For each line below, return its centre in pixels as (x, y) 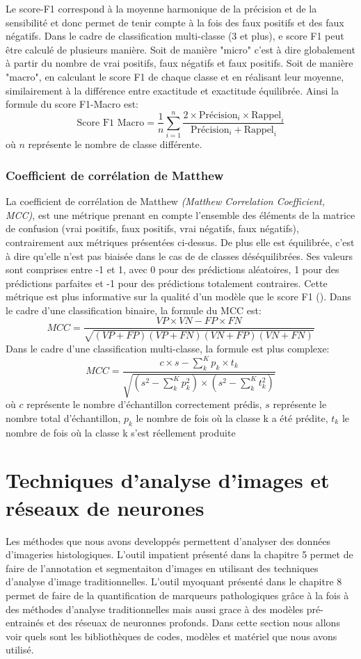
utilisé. (20, 650)
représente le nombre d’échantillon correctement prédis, (144, 404)
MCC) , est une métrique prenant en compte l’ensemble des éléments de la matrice (180, 214)
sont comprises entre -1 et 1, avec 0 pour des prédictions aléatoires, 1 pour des (173, 269)
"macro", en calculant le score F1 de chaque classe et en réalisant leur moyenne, (175, 76)
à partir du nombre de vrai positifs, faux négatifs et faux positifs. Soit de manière (179, 63)
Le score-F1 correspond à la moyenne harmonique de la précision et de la (161, 8)
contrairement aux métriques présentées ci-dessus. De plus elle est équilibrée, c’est (180, 242)
